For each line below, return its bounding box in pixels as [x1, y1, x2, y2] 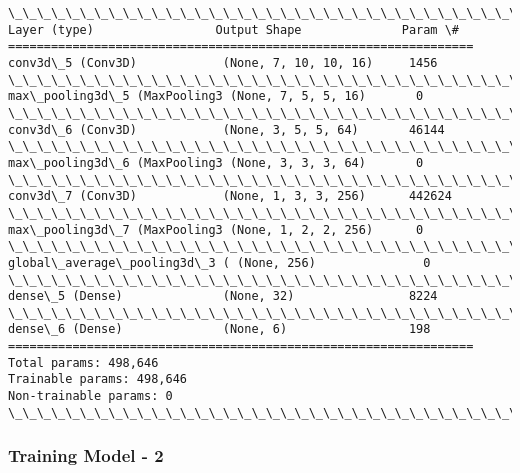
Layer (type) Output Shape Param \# [8, 22, 460, 37]
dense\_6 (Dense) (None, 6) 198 [8, 322, 431, 337]
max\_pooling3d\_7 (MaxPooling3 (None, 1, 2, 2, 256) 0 [8, 222, 424, 237]
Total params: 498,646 [8, 355, 159, 370]
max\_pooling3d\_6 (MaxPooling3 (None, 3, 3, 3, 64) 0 [8, 155, 424, 170]
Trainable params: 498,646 [8, 372, 187, 387]
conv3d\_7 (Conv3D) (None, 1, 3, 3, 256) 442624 [8, 189, 452, 204]
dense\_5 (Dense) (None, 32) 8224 [8, 289, 438, 304]
